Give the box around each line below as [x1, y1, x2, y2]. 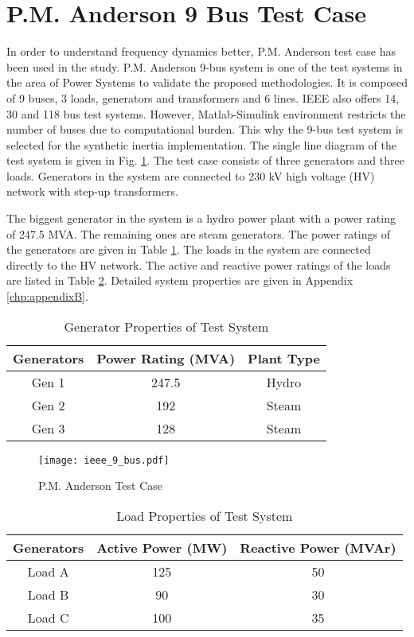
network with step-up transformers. [6, 183, 178, 200]
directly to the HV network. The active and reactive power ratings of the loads [6, 256, 391, 273]
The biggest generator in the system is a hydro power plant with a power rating [6, 210, 396, 227]
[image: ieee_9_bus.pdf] [38, 454, 170, 466]
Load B [27, 585, 69, 604]
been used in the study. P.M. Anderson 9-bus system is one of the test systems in [6, 58, 403, 75]
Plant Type [248, 348, 320, 367]
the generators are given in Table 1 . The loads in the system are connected [6, 241, 371, 258]
